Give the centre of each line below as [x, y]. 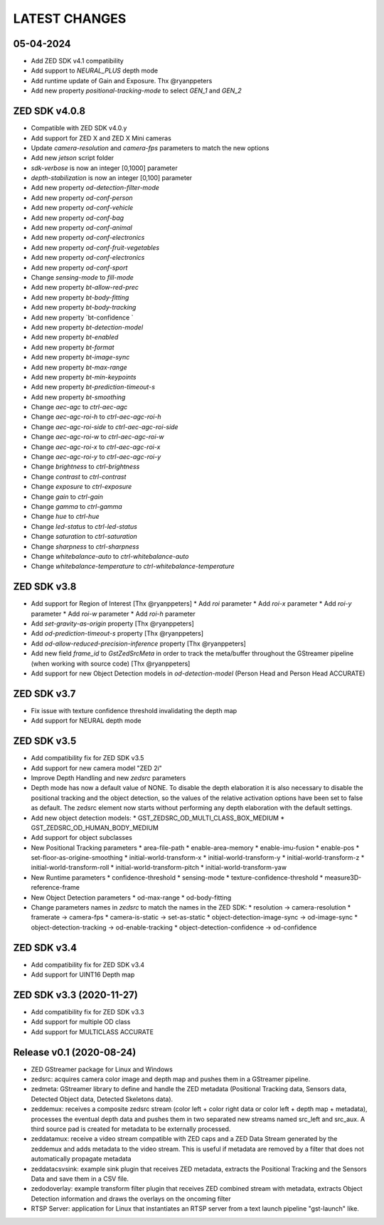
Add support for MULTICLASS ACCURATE [92, 1031]
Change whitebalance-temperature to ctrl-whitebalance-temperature [133, 567]
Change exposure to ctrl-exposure [81, 487]
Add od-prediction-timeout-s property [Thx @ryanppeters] [117, 633]
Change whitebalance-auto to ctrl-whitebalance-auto [110, 556]
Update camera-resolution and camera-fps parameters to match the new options [150, 148]
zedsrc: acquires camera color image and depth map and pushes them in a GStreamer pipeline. [171, 1079]
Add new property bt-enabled [75, 337]
